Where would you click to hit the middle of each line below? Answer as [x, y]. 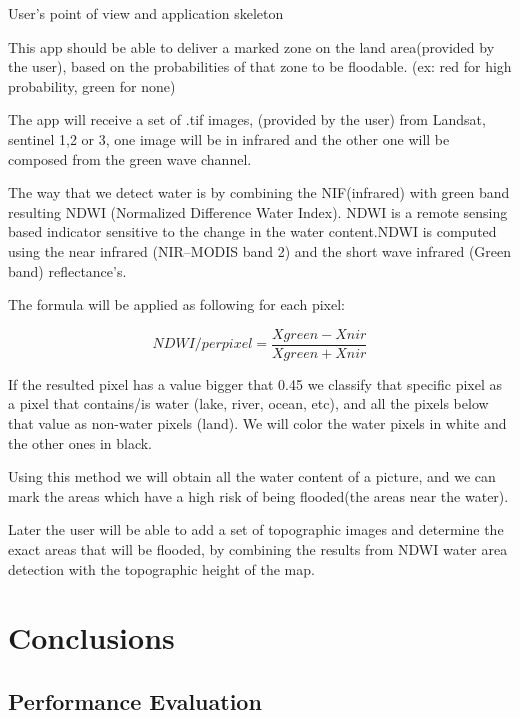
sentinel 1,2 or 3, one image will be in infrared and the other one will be [229, 138]
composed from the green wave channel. [130, 158]
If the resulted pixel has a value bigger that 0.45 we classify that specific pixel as [255, 383]
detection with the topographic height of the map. [161, 568]
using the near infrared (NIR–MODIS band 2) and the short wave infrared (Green [260, 250]
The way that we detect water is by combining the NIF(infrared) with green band [259, 192]
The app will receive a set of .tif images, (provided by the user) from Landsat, [247, 119]
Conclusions [91, 637]
